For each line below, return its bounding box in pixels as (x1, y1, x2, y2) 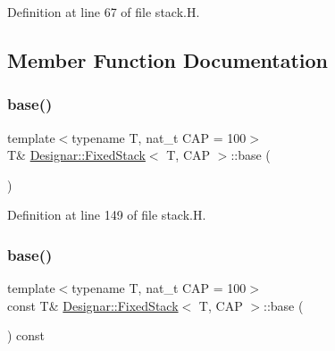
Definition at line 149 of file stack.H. (7, 205, 206, 224)
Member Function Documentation (7, 46, 329, 73)
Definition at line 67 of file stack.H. (7, 3, 200, 21)
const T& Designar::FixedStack (7, 296, 179, 314)
